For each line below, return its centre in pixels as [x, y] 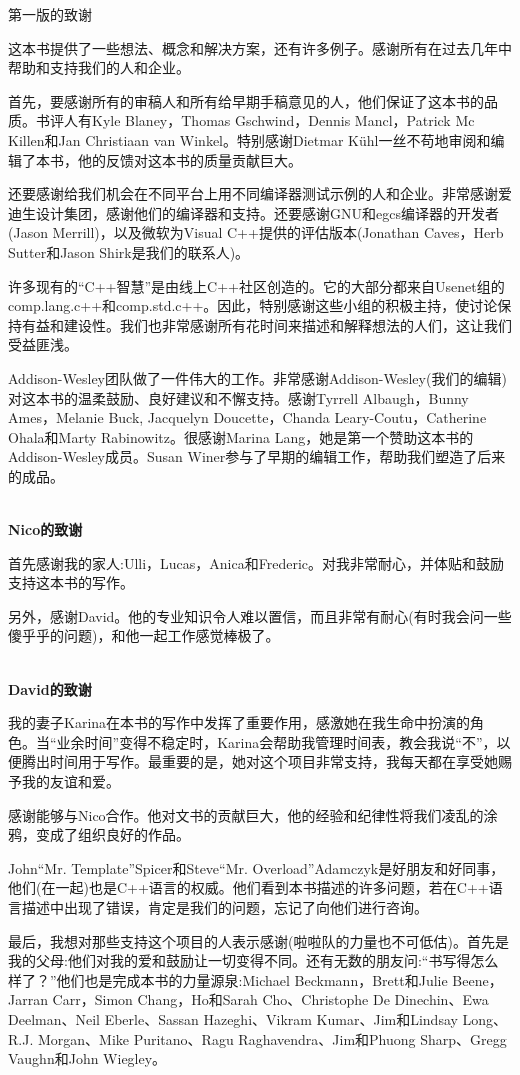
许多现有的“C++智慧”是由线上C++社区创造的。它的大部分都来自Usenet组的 [256, 285]
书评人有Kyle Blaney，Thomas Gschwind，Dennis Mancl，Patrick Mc [255, 120]
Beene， [477, 979]
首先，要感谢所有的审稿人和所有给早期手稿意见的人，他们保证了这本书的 [246, 100]
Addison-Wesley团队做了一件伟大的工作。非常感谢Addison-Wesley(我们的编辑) [257, 377]
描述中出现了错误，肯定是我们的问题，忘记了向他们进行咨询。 [224, 906]
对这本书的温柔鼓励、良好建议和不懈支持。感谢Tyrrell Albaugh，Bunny [238, 397]
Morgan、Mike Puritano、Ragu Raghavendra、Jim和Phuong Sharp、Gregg [272, 1038]
